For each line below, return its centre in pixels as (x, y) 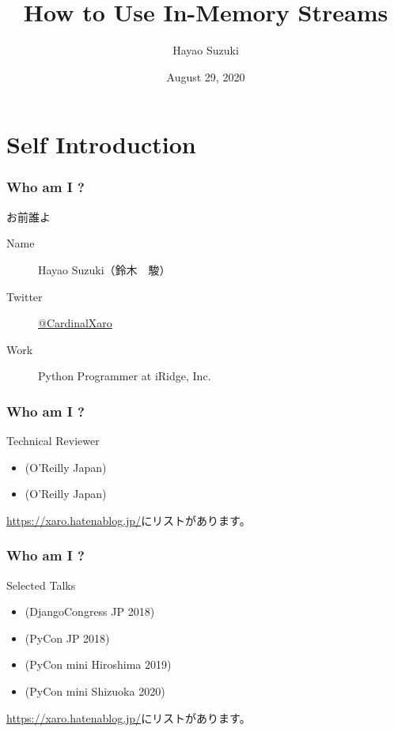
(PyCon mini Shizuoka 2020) (95, 691)
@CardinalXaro (75, 323)
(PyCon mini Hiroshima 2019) (98, 664)
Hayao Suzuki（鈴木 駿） (104, 269)
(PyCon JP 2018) (67, 638)
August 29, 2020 (206, 76)
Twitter (25, 296)
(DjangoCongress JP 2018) (90, 611)
